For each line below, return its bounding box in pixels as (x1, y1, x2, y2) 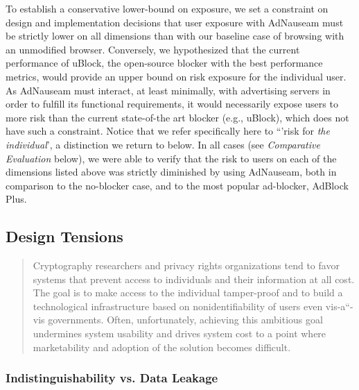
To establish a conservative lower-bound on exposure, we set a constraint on (6, 1, 329, 15)
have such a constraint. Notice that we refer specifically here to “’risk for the (6, 124, 330, 138)
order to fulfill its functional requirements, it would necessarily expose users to (6, 96, 338, 111)
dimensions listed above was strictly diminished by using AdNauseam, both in (6, 164, 337, 179)
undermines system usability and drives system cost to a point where (33, 326, 326, 341)
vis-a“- (325, 298, 353, 313)
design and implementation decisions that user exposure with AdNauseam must (6, 15, 344, 29)
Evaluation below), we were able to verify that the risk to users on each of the (6, 151, 337, 165)
